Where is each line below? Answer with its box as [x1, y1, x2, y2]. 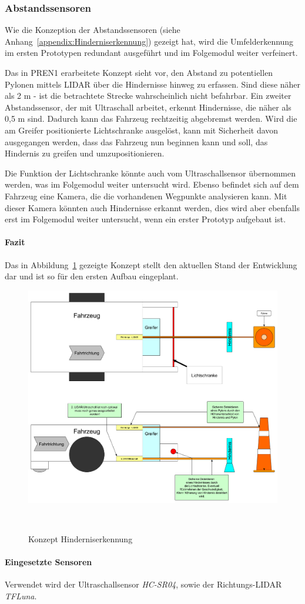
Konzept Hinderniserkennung [28, 532, 133, 545]
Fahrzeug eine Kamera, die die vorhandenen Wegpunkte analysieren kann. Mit [5, 189, 287, 202]
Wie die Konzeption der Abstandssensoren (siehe [5, 24, 180, 36]
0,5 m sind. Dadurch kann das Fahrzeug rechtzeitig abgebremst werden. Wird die [5, 112, 297, 125]
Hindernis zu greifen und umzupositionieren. [5, 147, 165, 159]
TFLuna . [5, 589, 37, 602]
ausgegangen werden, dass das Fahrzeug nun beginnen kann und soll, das [5, 135, 268, 148]
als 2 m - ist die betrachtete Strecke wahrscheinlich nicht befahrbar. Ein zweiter [5, 89, 291, 102]
